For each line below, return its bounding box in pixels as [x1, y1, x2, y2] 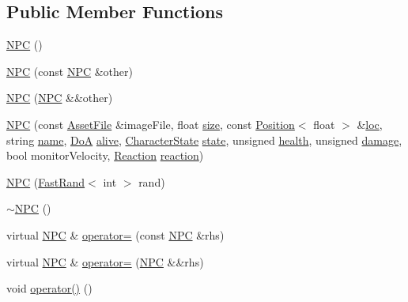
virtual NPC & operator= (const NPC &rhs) [6, 226, 225, 243]
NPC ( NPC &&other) [6, 89, 113, 106]
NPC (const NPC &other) [6, 62, 133, 79]
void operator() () [6, 280, 93, 296]
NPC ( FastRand [6, 173, 85, 190]
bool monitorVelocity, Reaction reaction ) [6, 147, 204, 164]
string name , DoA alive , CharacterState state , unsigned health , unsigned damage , [6, 131, 402, 148]
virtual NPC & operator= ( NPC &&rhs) [6, 253, 204, 270]
